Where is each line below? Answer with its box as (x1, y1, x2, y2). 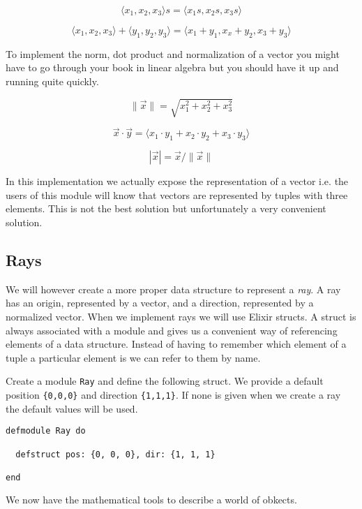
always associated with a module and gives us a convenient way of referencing (6, 323, 338, 337)
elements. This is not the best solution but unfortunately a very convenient (6, 201, 326, 216)
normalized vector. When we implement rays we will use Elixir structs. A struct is (6, 309, 356, 323)
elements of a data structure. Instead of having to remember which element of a (6, 337, 347, 351)
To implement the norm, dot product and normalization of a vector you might (6, 46, 340, 61)
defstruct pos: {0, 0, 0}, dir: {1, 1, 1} (15, 449, 216, 459)
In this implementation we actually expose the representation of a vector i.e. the (6, 174, 349, 189)
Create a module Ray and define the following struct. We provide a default (6, 374, 324, 388)
